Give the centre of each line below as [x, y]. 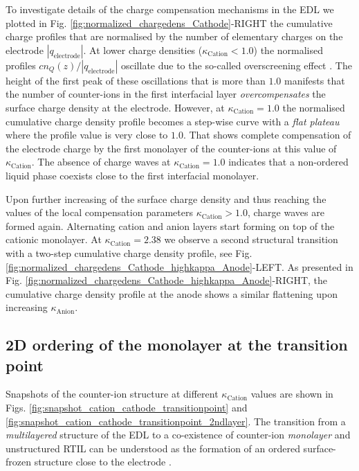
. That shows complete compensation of [267, 135]
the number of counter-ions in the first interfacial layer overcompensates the [166, 94]
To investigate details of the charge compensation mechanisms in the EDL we [170, 9]
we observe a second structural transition [251, 239]
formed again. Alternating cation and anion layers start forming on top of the [170, 225]
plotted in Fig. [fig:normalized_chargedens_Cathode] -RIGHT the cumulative [169, 23]
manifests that [314, 80]
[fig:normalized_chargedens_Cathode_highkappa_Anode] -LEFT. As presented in [179, 266]
